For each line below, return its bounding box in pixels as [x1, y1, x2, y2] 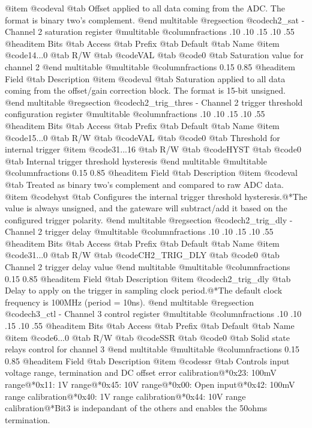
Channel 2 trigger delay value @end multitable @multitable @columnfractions [5, 261, 290, 273]
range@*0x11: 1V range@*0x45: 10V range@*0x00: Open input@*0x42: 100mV [5, 378, 295, 390]
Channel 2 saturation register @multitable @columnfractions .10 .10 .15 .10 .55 [5, 25, 295, 38]
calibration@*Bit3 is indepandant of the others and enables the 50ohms [5, 402, 268, 414]
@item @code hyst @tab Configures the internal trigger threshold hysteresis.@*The [5, 190, 307, 202]
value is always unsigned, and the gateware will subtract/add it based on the [5, 202, 287, 214]
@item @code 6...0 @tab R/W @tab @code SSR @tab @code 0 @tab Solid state [5, 331, 290, 343]
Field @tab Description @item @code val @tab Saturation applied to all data [5, 72, 286, 85]
